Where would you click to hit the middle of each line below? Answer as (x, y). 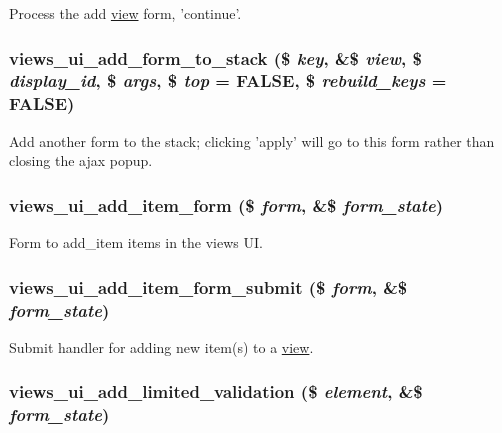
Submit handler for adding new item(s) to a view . (161, 346)
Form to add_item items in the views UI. (136, 242)
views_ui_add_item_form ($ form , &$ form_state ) (226, 204)
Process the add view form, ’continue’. (125, 13)
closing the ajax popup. (81, 160)
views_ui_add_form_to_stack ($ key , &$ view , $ (215, 57)
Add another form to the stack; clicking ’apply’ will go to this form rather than (252, 140)
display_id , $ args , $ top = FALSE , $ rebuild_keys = (228, 80)
